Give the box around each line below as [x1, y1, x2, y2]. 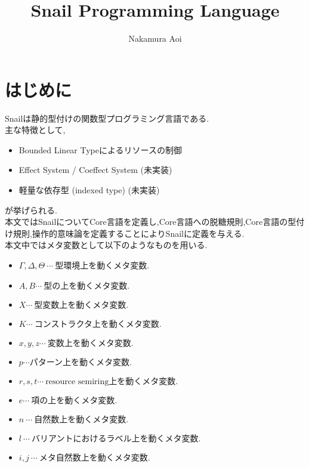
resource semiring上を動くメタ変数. [45, 377, 178, 386]
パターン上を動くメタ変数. [29, 358, 132, 367]
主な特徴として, [5, 123, 66, 136]
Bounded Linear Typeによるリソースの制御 [18, 143, 182, 156]
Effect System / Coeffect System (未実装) [18, 163, 172, 176]
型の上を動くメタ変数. [44, 282, 130, 290]
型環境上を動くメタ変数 [55, 262, 147, 270]
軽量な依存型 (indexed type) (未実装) [18, 184, 160, 196]
